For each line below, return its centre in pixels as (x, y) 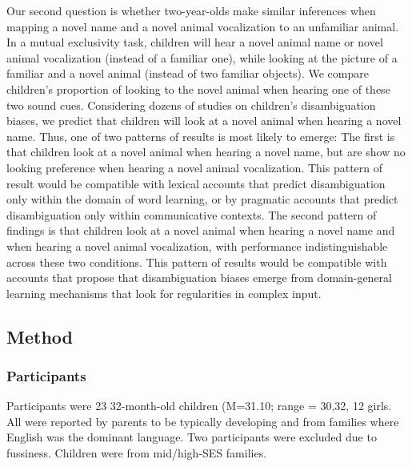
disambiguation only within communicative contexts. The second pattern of (192, 214)
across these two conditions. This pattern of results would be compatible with (197, 262)
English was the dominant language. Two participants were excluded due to (192, 437)
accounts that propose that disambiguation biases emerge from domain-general (199, 278)
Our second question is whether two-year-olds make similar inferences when (191, 10)
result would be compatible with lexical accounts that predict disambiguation (196, 183)
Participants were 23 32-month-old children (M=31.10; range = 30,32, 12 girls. (199, 406)
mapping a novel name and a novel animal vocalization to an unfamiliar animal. (203, 26)
